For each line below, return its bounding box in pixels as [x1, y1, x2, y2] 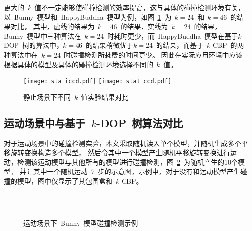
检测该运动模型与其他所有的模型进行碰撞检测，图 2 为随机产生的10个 [17, 157, 238, 167]
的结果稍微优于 [86, 40, 134, 50]
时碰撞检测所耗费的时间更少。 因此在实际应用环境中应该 [63, 49, 243, 59]
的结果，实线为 [120, 21, 168, 31]
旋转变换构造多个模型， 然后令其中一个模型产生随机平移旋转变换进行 [10, 147, 230, 158]
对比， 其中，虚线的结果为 [10, 21, 94, 31]
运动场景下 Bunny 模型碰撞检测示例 [23, 217, 138, 228]
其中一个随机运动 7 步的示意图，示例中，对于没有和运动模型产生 [33, 166, 240, 176]
